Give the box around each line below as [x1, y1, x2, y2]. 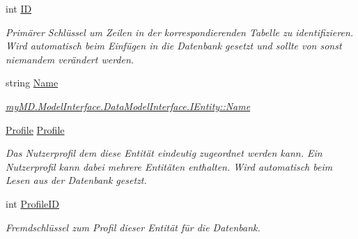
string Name [6, 75, 59, 90]
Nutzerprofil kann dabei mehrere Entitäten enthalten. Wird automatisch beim [6, 159, 333, 174]
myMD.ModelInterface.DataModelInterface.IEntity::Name [6, 98, 251, 113]
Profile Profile [6, 122, 65, 137]
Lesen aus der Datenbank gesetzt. [6, 173, 147, 187]
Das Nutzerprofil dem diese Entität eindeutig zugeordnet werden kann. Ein [6, 146, 322, 160]
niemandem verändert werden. [6, 52, 134, 66]
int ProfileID [6, 196, 60, 210]
